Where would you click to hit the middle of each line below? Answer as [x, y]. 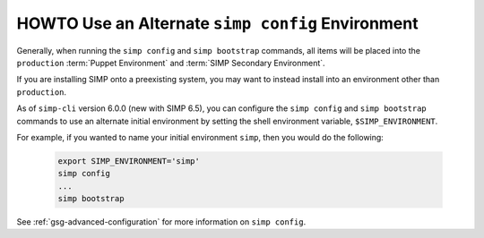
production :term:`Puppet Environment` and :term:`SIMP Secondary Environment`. [171, 63]
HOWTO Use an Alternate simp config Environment [217, 23]
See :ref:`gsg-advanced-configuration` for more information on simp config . [161, 222]
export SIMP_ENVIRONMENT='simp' [129, 161]
